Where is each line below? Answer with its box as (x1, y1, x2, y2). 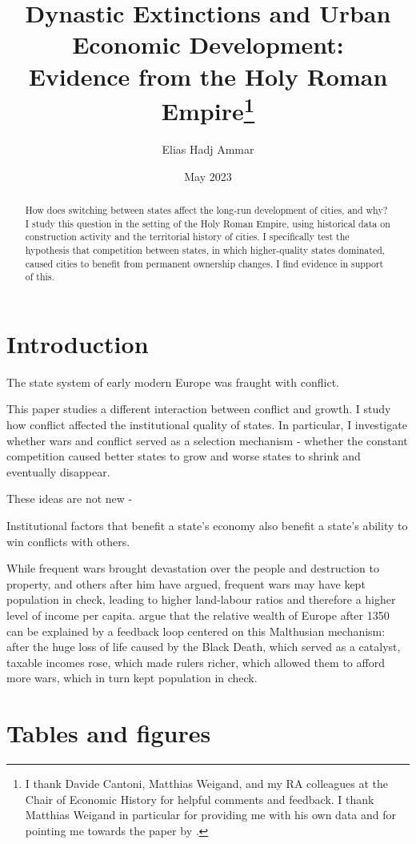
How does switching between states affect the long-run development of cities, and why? (25, 203, 388, 216)
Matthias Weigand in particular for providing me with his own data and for (25, 806, 396, 823)
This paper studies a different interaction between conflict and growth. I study (6, 400, 391, 417)
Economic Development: (72, 28, 344, 61)
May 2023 (184, 167, 232, 184)
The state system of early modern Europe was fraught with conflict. (6, 373, 339, 390)
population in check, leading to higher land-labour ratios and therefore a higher (6, 591, 396, 608)
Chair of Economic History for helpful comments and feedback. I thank (25, 790, 374, 807)
